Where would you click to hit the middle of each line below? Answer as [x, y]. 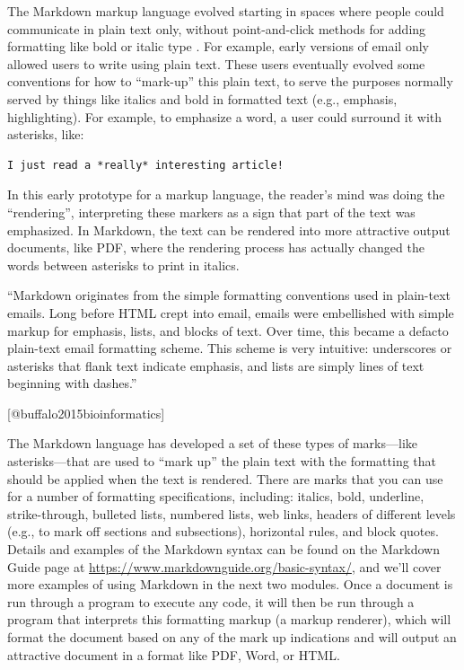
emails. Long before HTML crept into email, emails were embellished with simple [231, 312]
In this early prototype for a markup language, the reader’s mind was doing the [226, 194]
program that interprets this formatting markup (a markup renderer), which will [229, 619]
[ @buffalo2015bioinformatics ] [86, 413]
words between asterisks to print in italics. [123, 264]
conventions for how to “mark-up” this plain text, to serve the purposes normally [230, 81]
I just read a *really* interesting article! [145, 165]
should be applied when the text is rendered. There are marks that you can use [225, 478]
